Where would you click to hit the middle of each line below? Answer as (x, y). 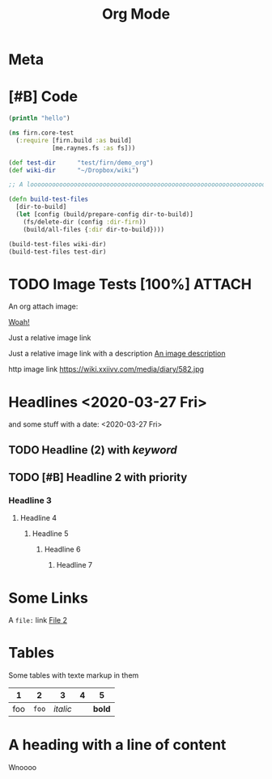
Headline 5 (50, 534)
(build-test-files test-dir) (57, 252)
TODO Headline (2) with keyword (93, 450)
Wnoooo (23, 768)
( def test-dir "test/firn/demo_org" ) (81, 163)
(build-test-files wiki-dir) (57, 244)
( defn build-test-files (49, 199)
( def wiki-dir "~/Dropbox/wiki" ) (74, 170)
